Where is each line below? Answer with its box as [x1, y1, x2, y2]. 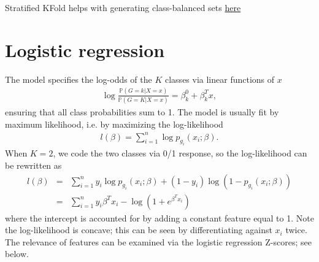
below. [5, 247, 29, 260]
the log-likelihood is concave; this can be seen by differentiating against [5, 223, 272, 236]
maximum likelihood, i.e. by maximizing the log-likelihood [5, 117, 223, 130]
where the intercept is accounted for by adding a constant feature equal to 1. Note [5, 211, 314, 224]
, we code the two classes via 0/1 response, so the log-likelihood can [53, 147, 307, 160]
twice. [285, 223, 307, 236]
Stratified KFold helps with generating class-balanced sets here [5, 1, 241, 13]
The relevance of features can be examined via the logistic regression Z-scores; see [5, 235, 312, 248]
